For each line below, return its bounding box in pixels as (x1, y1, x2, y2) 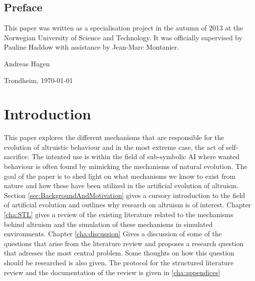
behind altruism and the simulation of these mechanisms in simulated (4, 219, 213, 229)
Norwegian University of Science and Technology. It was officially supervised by (4, 32, 243, 42)
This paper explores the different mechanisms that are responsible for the (4, 132, 225, 142)
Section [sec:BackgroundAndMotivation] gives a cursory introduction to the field (4, 190, 245, 200)
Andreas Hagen (4, 58, 50, 68)
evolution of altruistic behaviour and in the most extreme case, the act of (4, 141, 224, 152)
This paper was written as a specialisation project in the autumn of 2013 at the (4, 23, 243, 33)
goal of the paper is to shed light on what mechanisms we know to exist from (4, 170, 236, 181)
